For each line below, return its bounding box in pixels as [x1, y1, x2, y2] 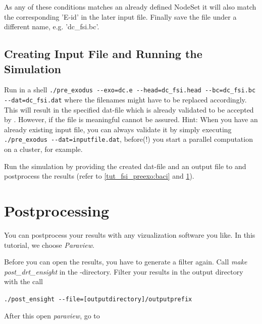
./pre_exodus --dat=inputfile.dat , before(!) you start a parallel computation [4, 134, 253, 144]
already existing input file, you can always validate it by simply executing [4, 124, 232, 134]
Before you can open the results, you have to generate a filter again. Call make [4, 256, 247, 267]
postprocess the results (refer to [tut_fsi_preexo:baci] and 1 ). [4, 171, 194, 181]
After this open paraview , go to [4, 310, 100, 320]
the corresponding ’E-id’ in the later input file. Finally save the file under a [4, 11, 237, 22]
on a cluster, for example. [4, 144, 83, 154]
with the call [4, 276, 43, 287]
